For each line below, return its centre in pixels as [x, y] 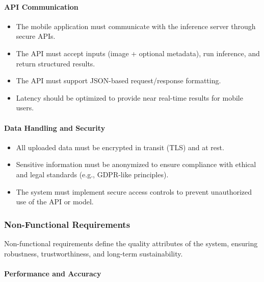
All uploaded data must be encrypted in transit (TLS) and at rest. [120, 147]
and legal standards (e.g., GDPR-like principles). [92, 174]
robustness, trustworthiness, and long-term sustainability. [94, 253]
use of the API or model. [55, 202]
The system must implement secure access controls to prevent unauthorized [134, 191]
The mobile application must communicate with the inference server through [136, 26]
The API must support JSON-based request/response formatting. [118, 80]
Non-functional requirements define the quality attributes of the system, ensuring [131, 243]
